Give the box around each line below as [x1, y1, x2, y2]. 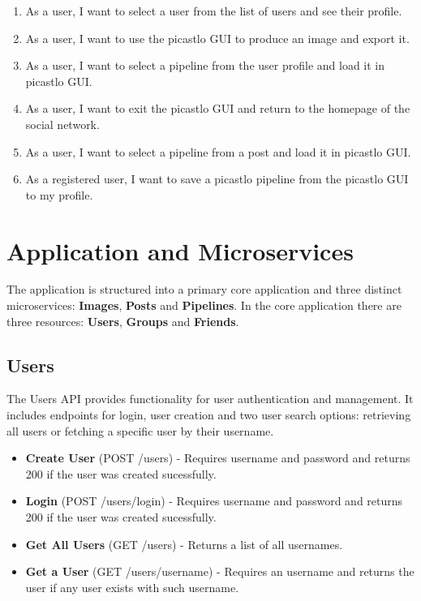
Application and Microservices [6, 234, 354, 267]
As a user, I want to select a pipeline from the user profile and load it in [25, 57, 385, 74]
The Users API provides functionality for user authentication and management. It [6, 390, 414, 407]
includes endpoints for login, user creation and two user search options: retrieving [6, 406, 411, 423]
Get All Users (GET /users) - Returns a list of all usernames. [25, 535, 343, 552]
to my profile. [25, 186, 93, 203]
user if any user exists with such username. [25, 578, 239, 595]
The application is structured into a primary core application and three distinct [6, 281, 402, 298]
